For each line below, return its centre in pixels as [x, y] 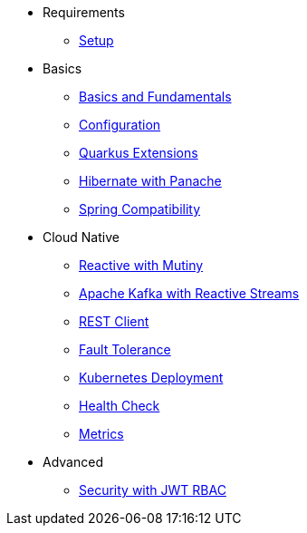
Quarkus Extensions [139, 153]
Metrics [101, 434]
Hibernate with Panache [150, 181]
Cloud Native [81, 237]
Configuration [120, 125]
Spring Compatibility [140, 209]
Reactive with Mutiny [141, 265]
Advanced [73, 462]
